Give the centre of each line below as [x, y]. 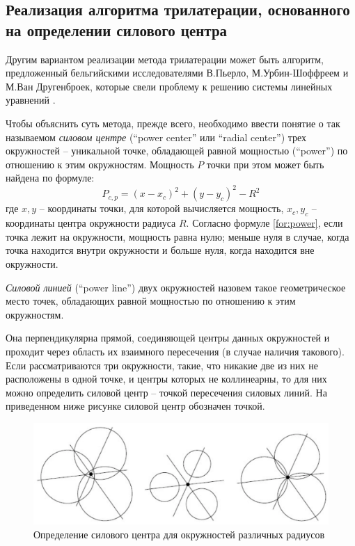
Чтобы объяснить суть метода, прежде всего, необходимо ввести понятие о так [173, 123]
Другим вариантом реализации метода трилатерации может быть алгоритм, [165, 59]
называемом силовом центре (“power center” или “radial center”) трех [156, 137]
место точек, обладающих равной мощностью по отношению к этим [151, 301]
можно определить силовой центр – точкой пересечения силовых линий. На [166, 392]
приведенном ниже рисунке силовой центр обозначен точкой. [135, 406]
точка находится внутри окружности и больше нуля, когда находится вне [160, 250]
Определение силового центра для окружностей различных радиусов [179, 534]
